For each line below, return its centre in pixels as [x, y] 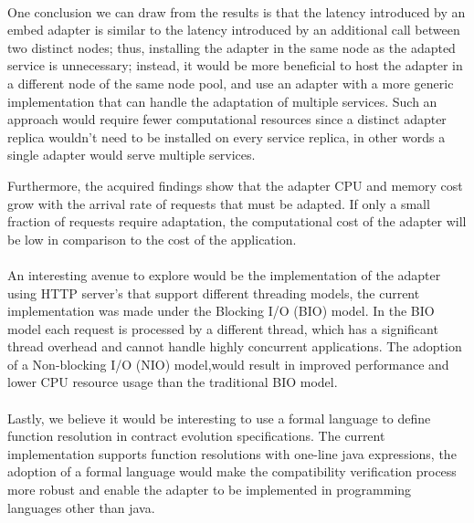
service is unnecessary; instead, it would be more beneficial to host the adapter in [235, 65]
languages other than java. [81, 507]
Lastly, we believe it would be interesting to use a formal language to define [219, 418]
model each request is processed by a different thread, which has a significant [223, 328]
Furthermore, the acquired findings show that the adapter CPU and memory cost [235, 185]
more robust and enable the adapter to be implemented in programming [210, 490]
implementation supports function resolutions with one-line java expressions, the [232, 453]
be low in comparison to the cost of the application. [152, 239]
